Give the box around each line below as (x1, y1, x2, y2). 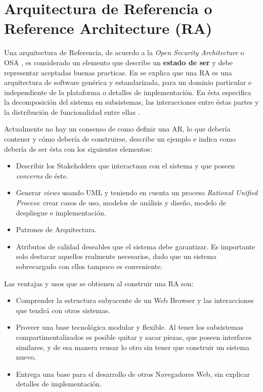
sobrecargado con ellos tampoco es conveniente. (16, 261, 163, 271)
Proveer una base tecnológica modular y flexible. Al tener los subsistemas (16, 322, 243, 332)
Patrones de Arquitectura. (16, 224, 97, 235)
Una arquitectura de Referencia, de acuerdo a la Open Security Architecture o (4, 47, 244, 58)
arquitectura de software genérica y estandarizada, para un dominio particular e (4, 77, 252, 88)
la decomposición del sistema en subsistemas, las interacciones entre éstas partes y (4, 97, 259, 107)
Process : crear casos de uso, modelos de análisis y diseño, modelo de (16, 197, 226, 208)
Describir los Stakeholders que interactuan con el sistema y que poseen (16, 160, 235, 171)
